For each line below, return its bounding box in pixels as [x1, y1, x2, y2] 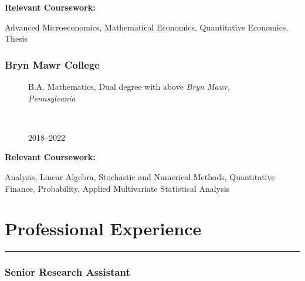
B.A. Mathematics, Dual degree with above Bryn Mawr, [28, 80, 231, 92]
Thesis [5, 32, 28, 45]
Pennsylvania [28, 92, 76, 104]
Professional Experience [5, 216, 202, 241]
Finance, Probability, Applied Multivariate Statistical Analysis [5, 182, 230, 194]
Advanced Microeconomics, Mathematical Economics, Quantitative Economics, [5, 21, 289, 33]
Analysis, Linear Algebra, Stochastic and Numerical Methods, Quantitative [5, 170, 275, 182]
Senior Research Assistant [5, 265, 130, 279]
